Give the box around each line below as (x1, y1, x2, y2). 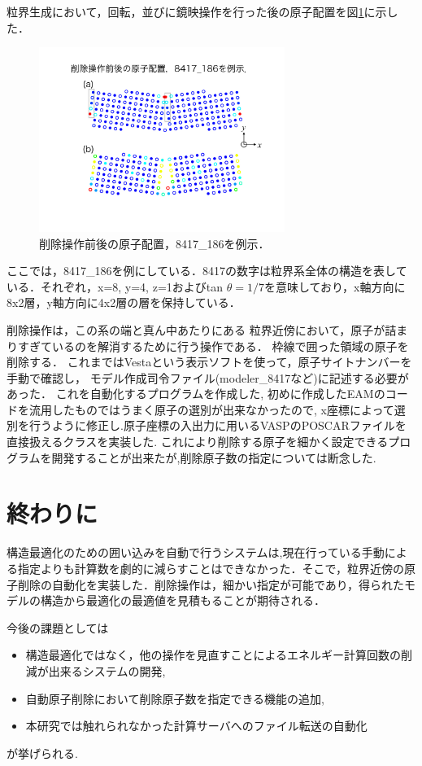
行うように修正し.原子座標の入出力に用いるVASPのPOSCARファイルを (28, 417, 407, 434)
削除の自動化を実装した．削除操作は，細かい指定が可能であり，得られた (17, 576, 404, 593)
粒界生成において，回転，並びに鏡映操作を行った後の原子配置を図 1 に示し (7, 3, 398, 20)
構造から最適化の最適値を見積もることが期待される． (40, 592, 325, 609)
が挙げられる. (7, 744, 78, 761)
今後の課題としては (7, 619, 109, 636)
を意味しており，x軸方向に (263, 278, 406, 295)
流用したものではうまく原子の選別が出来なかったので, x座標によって (28, 401, 394, 418)
